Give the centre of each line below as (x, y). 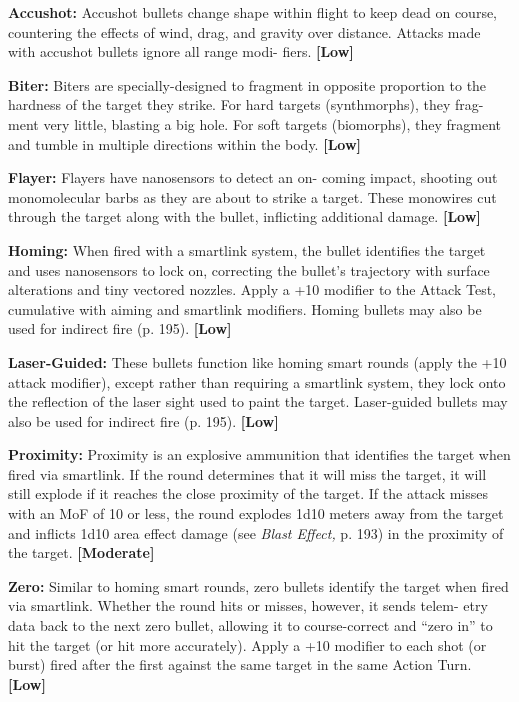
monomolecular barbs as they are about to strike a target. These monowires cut (252, 196)
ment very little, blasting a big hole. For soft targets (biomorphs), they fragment (255, 123)
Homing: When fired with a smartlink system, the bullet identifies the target (247, 249)
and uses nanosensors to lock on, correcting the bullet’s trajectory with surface (249, 269)
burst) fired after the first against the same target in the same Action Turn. (240, 664)
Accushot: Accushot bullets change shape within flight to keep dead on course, (253, 12)
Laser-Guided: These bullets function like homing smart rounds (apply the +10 (257, 361)
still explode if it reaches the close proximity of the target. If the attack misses (248, 493)
